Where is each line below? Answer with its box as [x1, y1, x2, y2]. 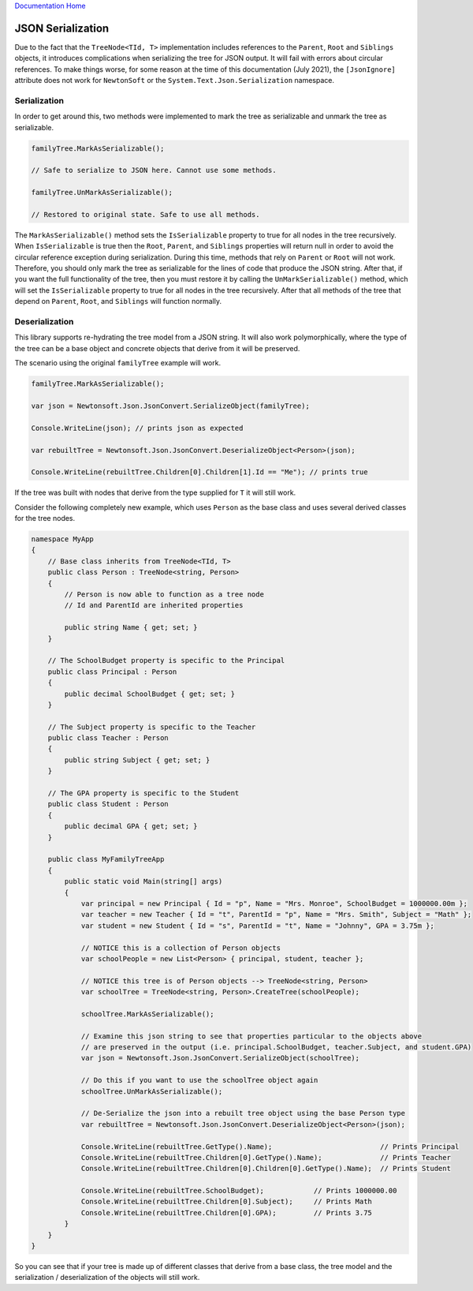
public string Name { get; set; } [64, 623, 198, 632]
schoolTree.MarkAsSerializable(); [80, 1009, 214, 1018]
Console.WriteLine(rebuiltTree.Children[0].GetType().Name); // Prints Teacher [80, 1153, 451, 1162]
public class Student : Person [47, 799, 169, 809]
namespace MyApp [31, 535, 95, 544]
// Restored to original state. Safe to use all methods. [31, 210, 260, 219]
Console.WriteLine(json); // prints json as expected [31, 423, 244, 432]
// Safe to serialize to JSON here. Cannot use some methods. [31, 166, 277, 175]
